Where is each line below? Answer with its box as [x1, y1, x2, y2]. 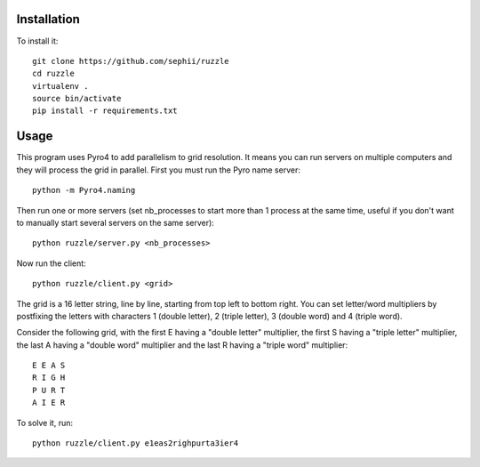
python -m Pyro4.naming [32, 185, 136, 196]
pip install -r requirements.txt [32, 106, 178, 116]
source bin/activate [32, 93, 122, 104]
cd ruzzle [32, 68, 75, 79]
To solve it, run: [16, 417, 74, 428]
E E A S [32, 360, 66, 371]
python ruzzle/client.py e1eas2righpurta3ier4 [32, 439, 239, 448]
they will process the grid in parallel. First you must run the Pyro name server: [16, 165, 301, 175]
